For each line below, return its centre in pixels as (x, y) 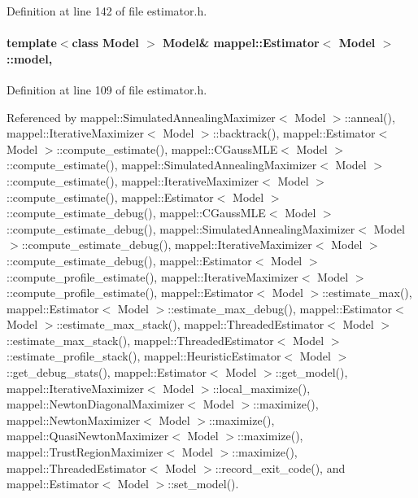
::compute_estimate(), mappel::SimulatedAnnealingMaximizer (162, 165)
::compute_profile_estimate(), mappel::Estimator (130, 293)
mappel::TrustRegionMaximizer (85, 452)
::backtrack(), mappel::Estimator (294, 133)
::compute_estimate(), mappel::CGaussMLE (167, 149)
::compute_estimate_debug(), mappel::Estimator (129, 260)
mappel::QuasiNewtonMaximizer (88, 436)
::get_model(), (311, 372)
